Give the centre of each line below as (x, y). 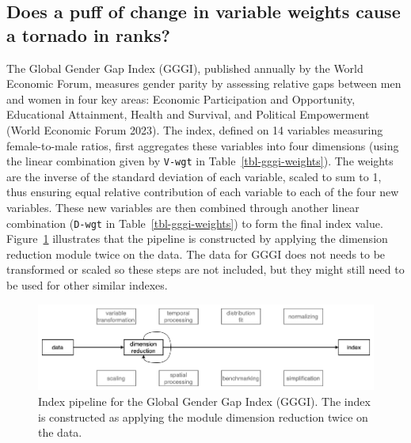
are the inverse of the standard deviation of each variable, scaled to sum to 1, (194, 176)
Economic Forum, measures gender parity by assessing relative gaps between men (204, 83)
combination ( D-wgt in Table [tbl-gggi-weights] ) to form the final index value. (195, 223)
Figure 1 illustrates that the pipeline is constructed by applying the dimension (197, 239)
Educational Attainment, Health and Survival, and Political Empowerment (188, 114)
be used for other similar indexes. (87, 285)
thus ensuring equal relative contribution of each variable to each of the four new (203, 192)
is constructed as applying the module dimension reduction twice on (203, 416)
